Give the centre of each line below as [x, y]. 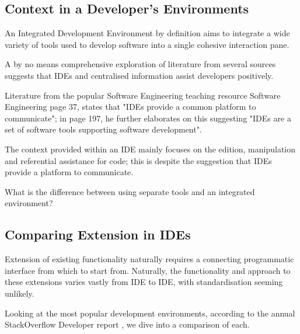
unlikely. [20, 293]
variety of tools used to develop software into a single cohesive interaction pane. [147, 44]
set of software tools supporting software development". [103, 129]
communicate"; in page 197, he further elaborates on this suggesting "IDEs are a [148, 118]
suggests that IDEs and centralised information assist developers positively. [139, 75]
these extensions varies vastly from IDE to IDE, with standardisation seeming [144, 282]
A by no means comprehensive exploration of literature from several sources [140, 64]
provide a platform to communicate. [69, 172]
